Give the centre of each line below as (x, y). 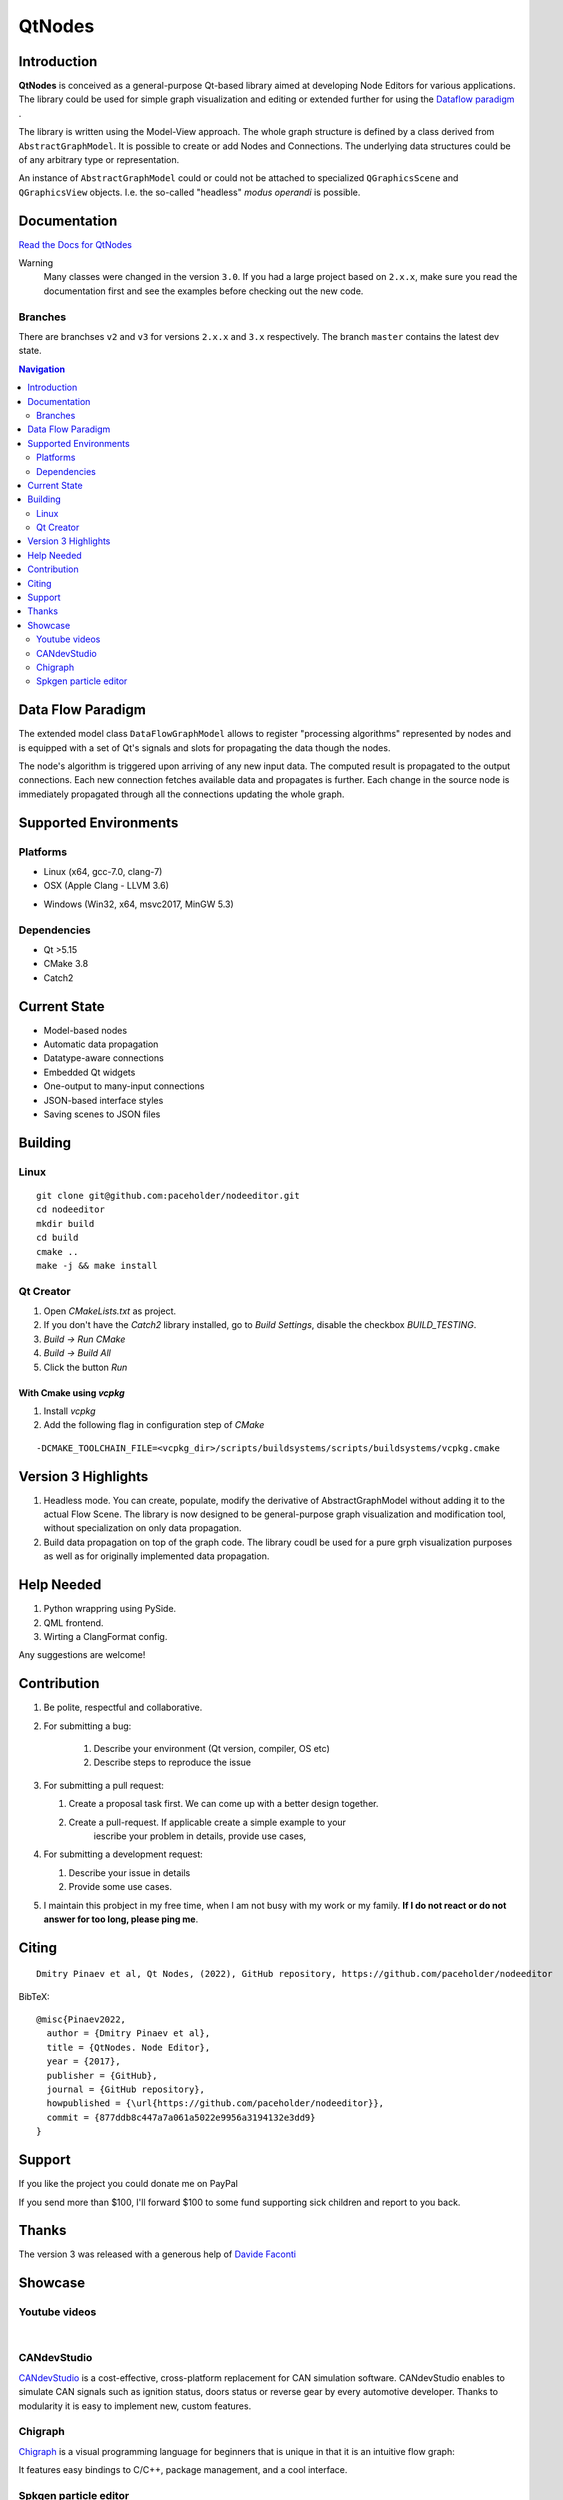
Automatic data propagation (101, 1044)
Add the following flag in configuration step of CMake (154, 1425)
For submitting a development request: (123, 1854)
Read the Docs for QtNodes (75, 244)
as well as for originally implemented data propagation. (156, 1556)
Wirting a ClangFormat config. (105, 1636)
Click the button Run (85, 1367)
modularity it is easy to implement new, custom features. (135, 2406)
